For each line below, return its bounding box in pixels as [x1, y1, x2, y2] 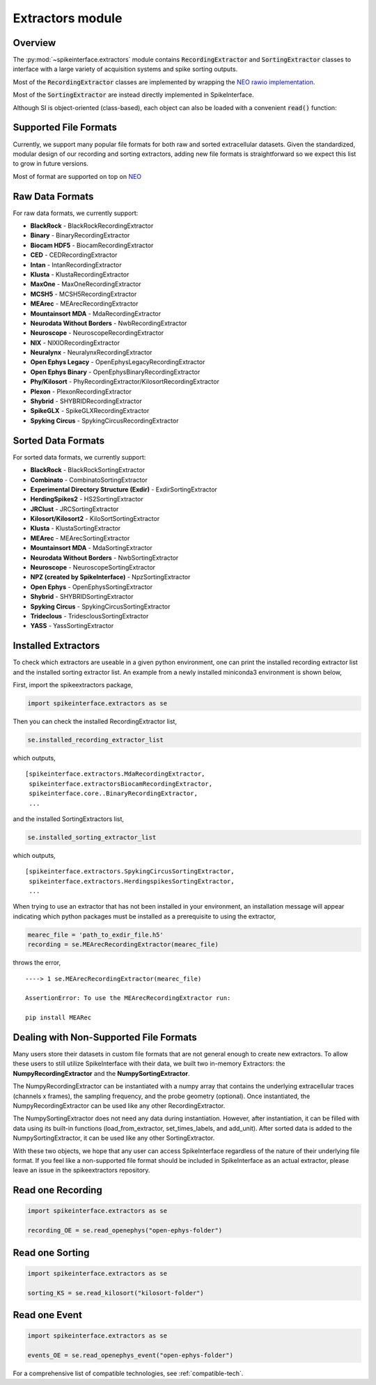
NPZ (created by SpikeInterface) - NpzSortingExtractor [30, 573, 191, 581]
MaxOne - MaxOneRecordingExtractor [30, 280, 142, 288]
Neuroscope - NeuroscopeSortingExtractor [30, 563, 156, 572]
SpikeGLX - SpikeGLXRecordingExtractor [30, 407, 150, 415]
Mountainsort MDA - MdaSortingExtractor [30, 544, 153, 552]
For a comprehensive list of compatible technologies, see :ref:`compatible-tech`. [13, 1369, 244, 1377]
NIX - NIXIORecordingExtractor [30, 338, 120, 347]
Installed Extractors [13, 640, 100, 652]
